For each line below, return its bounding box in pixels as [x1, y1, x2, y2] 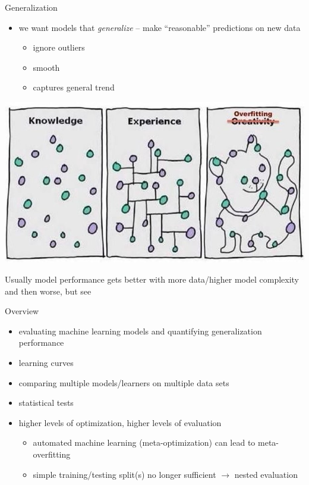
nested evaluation [234, 468, 298, 480]
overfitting [33, 448, 71, 460]
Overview [5, 305, 39, 317]
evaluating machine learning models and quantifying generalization [18, 324, 262, 337]
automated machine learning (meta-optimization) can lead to [33, 436, 256, 449]
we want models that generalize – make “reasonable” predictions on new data [18, 21, 301, 33]
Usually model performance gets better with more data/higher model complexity [5, 273, 299, 286]
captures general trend [33, 81, 115, 93]
